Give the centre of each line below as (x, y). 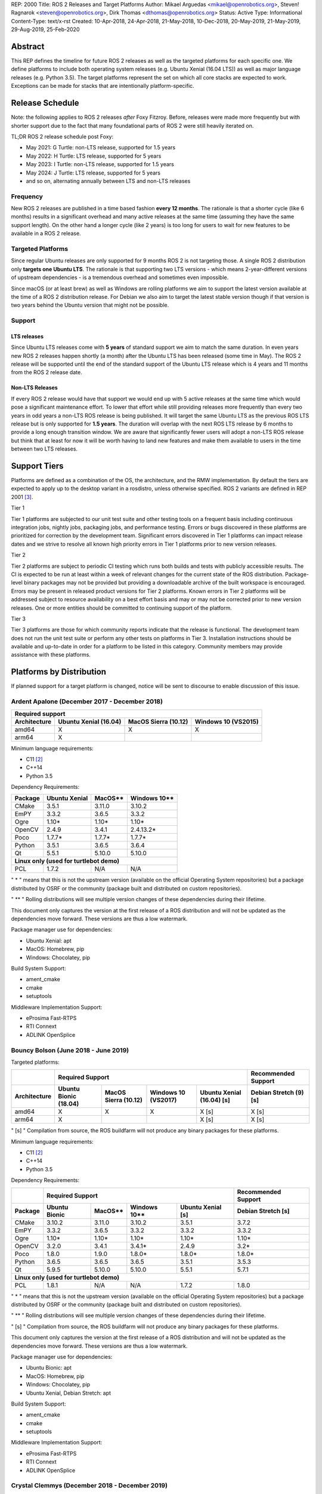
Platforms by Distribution (59, 672)
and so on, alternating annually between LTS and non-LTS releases (108, 181)
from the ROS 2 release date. (47, 372)
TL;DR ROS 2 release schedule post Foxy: (62, 136)
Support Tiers (37, 466)
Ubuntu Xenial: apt (49, 941)
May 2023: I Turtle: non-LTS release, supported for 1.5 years (100, 164)
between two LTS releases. (44, 449)
